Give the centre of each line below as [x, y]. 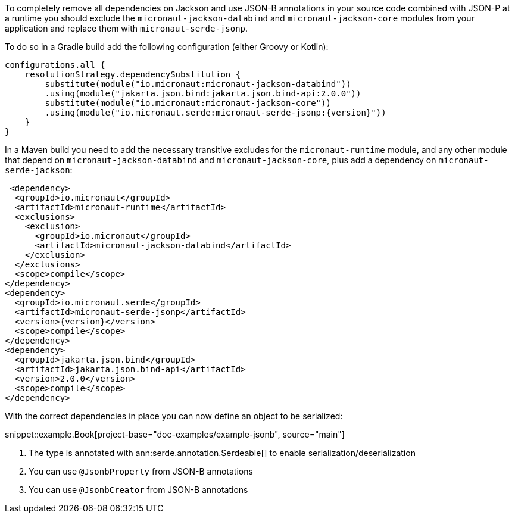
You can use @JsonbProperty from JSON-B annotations [141, 471]
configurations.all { [55, 65]
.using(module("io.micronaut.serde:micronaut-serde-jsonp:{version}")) [216, 113]
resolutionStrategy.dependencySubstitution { [133, 74]
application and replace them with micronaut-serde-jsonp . [127, 28]
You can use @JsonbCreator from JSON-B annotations [138, 490]
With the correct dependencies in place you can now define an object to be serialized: [174, 416]
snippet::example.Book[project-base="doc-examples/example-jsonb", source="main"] [175, 434]
